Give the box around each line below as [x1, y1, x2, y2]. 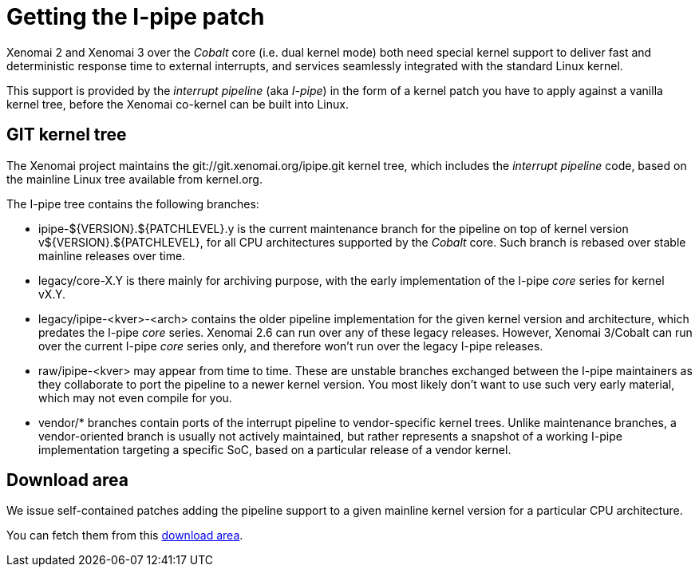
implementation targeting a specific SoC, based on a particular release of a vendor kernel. [38, 442, 511, 456]
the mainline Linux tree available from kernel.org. [6, 172, 263, 186]
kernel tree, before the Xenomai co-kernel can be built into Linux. [6, 97, 349, 111]
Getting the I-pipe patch [6, 3, 265, 30]
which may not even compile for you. [38, 390, 232, 405]
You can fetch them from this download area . [6, 528, 243, 543]
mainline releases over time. [38, 248, 186, 263]
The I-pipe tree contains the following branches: [6, 196, 259, 211]
